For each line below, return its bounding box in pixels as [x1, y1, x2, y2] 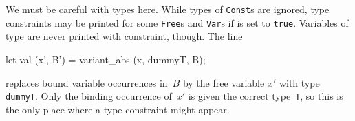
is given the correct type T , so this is [188, 89, 343, 103]
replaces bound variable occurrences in [6, 75, 168, 89]
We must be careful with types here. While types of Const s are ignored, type [6, 2, 330, 16]
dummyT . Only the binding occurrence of [6, 89, 172, 103]
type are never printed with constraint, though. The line [6, 29, 243, 43]
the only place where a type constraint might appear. [6, 102, 230, 116]
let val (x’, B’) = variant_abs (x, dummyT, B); [6, 52, 206, 66]
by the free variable [182, 75, 265, 89]
